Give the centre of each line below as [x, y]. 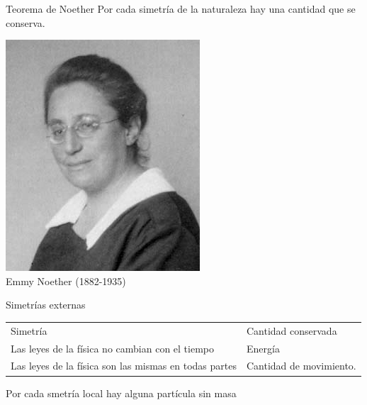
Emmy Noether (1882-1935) [66, 281]
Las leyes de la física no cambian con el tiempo [112, 348]
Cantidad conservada [292, 330]
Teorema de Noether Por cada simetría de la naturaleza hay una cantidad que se [181, 9]
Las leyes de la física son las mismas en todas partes [124, 366]
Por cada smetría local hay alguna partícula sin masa [121, 393]
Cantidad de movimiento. [301, 366]
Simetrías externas [46, 305]
